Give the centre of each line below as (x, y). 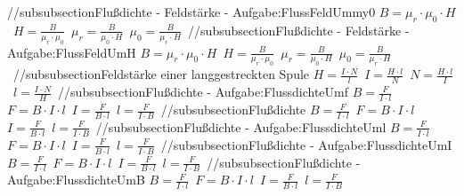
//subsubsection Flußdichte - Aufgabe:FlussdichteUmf (203, 92)
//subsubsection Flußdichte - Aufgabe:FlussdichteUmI (306, 144)
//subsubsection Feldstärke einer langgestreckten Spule (161, 74)
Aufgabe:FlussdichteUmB (76, 180)
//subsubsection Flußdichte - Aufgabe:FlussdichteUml (241, 126)
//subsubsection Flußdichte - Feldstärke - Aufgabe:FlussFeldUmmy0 (191, 12)
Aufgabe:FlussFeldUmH (72, 52)
